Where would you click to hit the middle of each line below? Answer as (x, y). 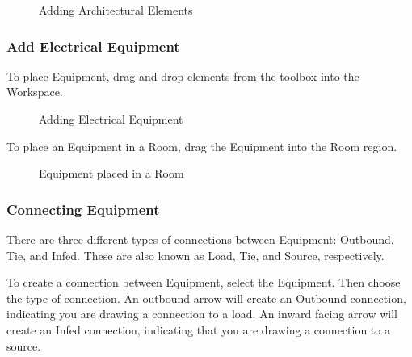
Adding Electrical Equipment (111, 119)
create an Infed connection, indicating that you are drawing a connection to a (198, 329)
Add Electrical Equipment (93, 46)
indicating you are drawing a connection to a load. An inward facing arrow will (202, 314)
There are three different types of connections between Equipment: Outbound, (200, 239)
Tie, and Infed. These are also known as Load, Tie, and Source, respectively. (195, 255)
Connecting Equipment (83, 209)
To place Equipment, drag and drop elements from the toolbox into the (183, 76)
